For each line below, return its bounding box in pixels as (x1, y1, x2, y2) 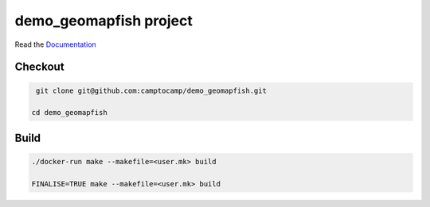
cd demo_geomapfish (31, 108, 107, 117)
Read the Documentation (14, 40, 97, 49)
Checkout (14, 60, 64, 74)
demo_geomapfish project (14, 12, 193, 29)
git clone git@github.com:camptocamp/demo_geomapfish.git (36, 86, 267, 95)
